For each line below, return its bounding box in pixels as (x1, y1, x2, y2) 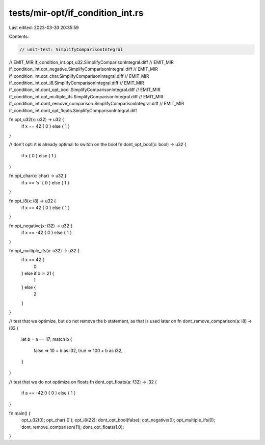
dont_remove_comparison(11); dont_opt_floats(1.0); (21, 424, 124, 430)
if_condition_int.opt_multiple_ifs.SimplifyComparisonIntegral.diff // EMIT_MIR (9, 93, 164, 99)
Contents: (9, 33, 29, 39)
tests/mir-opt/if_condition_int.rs (9, 7, 144, 18)
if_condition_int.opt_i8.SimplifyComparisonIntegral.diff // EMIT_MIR (9, 80, 144, 86)
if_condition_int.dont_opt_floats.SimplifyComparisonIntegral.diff (9, 107, 137, 113)
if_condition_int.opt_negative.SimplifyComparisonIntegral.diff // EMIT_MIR (9, 66, 158, 72)
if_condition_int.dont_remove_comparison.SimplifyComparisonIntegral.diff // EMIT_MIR (9, 101, 184, 107)
